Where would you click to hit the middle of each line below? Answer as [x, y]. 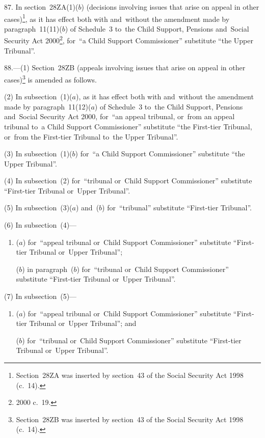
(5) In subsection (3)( [38, 208]
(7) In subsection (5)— [41, 296]
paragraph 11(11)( [33, 28]
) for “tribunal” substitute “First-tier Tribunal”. [177, 208]
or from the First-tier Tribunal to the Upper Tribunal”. [91, 136]
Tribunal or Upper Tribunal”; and [83, 323]
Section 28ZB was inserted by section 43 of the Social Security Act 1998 [130, 419]
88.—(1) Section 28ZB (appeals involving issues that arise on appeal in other [125, 67]
